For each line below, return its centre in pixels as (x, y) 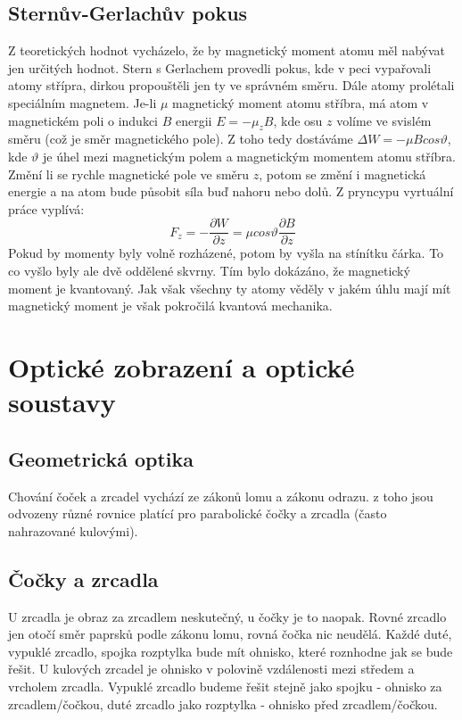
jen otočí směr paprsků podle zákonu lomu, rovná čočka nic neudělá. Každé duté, (230, 634)
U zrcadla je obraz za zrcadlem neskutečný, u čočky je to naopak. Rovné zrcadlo (227, 616)
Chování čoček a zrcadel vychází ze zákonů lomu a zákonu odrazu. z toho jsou (221, 496)
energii (194, 120)
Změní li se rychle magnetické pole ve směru (129, 174)
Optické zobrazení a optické (181, 366)
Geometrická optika (101, 458)
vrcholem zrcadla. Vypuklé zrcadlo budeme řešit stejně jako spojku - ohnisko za (225, 686)
